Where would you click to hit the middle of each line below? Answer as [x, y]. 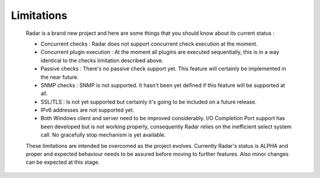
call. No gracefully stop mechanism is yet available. [103, 135]
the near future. [60, 77]
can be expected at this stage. [63, 162]
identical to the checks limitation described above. [102, 60]
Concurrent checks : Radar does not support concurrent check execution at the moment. [149, 44]
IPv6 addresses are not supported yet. [87, 110]
